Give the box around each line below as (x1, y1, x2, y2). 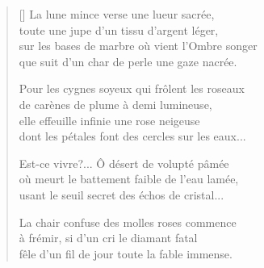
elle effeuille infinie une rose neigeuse (19, 111, 200, 128)
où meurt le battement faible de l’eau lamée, (19, 170, 239, 187)
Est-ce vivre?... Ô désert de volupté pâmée (19, 154, 229, 171)
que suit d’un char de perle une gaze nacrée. (19, 52, 237, 69)
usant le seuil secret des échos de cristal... (19, 186, 224, 203)
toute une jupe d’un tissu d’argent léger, (19, 21, 219, 38)
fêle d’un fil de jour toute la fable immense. (19, 245, 233, 262)
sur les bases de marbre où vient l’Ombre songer (19, 37, 258, 54)
